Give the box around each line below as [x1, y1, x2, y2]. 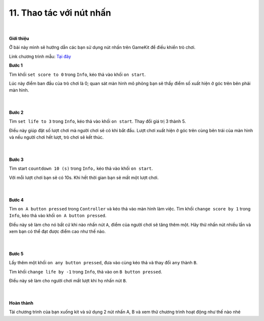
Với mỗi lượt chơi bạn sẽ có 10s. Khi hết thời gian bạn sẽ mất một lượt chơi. [9, 174, 159, 181]
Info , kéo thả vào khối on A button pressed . [9, 213, 107, 219]
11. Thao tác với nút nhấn [9, 7, 111, 18]
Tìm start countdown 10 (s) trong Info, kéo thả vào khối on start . [9, 165, 153, 171]
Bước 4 [9, 197, 24, 203]
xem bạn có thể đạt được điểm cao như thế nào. [9, 229, 106, 234]
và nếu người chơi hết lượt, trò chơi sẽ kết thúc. [9, 135, 104, 140]
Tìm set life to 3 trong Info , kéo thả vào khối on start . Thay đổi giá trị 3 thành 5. [9, 118, 186, 124]
